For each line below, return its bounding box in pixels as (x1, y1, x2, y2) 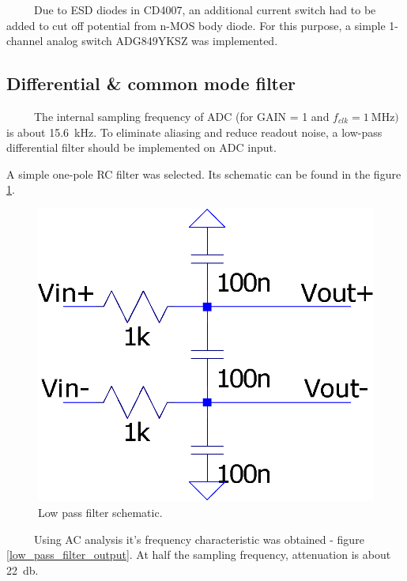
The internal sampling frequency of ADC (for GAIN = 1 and (33, 108, 330, 124)
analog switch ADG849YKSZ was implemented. (46, 32, 278, 49)
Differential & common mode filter (6, 71, 296, 96)
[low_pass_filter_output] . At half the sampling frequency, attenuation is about (6, 546, 391, 563)
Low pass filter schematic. (38, 504, 163, 521)
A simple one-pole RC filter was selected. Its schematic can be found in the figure (6, 165, 401, 182)
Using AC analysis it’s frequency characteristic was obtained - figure (33, 530, 364, 547)
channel (6, 32, 43, 49)
